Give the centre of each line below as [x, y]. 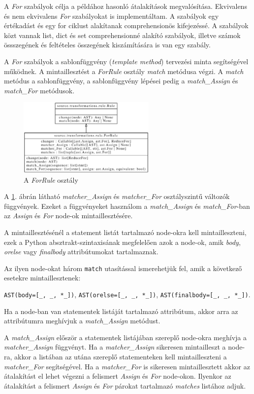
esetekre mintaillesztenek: [42, 278]
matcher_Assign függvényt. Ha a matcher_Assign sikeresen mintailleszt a [115, 347]
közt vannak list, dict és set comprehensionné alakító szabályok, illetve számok [122, 35]
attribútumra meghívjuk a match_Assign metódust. [82, 321]
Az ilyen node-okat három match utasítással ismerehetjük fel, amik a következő [123, 268]
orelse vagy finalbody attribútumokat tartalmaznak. [81, 252]
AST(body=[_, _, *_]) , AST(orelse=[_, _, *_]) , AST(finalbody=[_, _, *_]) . [127, 294]
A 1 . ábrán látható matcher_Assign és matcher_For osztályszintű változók [117, 196]
